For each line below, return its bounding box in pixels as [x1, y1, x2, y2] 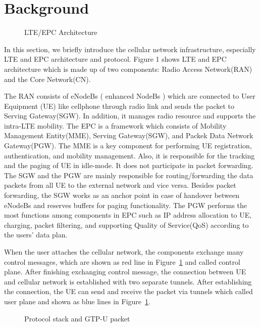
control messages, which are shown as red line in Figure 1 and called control [4, 256, 240, 267]
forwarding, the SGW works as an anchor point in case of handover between [4, 190, 240, 200]
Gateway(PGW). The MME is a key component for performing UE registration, [4, 140, 252, 151]
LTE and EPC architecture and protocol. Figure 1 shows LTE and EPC [4, 54, 227, 64]
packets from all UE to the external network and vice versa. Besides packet [4, 180, 236, 190]
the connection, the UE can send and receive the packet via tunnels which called [4, 286, 253, 297]
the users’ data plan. [4, 229, 68, 240]
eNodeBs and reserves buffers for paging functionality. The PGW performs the [4, 199, 247, 210]
